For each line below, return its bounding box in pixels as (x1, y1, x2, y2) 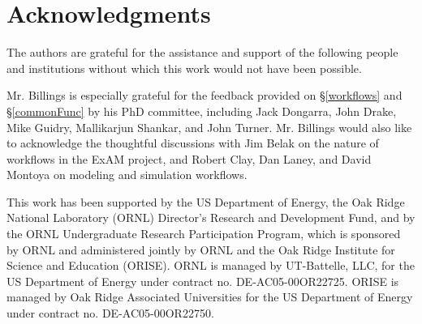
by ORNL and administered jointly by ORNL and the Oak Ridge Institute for (6, 241, 395, 258)
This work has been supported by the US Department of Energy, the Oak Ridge (6, 193, 405, 210)
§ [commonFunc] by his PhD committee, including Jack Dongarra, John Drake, (6, 102, 397, 119)
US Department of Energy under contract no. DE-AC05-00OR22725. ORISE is (6, 272, 399, 289)
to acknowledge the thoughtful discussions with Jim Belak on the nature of (6, 134, 379, 151)
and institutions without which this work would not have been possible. (6, 59, 362, 76)
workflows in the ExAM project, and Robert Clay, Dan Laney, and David (6, 150, 372, 167)
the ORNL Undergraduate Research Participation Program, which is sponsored (6, 225, 401, 242)
